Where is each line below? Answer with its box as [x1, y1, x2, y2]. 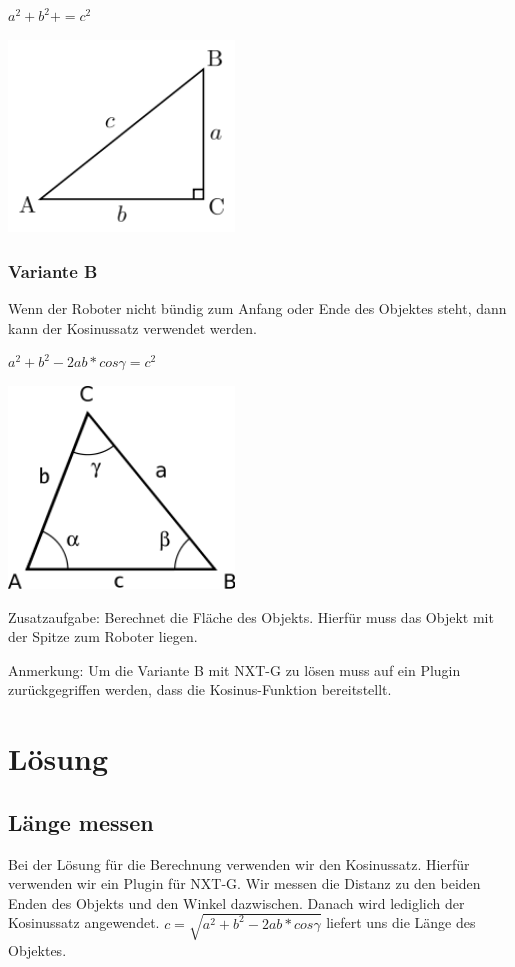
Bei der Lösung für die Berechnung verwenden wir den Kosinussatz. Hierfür [8, 853, 470, 874]
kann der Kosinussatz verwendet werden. [8, 317, 257, 338]
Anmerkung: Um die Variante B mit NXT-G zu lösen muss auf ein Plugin [8, 659, 461, 680]
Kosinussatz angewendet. [8, 912, 160, 933]
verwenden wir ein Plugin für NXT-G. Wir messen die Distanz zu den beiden [8, 873, 481, 894]
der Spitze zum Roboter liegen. [8, 626, 198, 647]
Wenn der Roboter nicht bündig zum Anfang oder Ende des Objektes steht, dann [8, 298, 507, 319]
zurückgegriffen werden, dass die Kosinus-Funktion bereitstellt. [8, 679, 392, 700]
